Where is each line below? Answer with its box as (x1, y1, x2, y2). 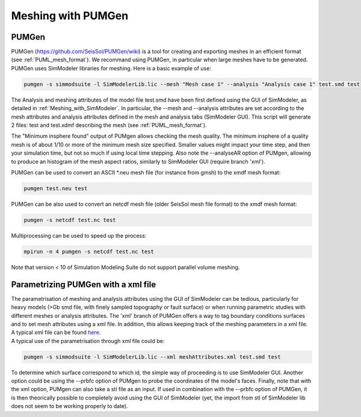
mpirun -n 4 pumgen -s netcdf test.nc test (23, 248, 155, 255)
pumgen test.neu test (23, 185, 88, 192)
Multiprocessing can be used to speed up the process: (11, 232, 147, 239)
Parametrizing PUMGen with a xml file (11, 279, 156, 289)
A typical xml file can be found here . (11, 329, 101, 336)
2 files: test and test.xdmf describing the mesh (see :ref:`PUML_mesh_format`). (11, 121, 207, 129)
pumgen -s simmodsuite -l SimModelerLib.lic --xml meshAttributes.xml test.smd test (23, 353, 281, 360)
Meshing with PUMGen (11, 9, 129, 22)
